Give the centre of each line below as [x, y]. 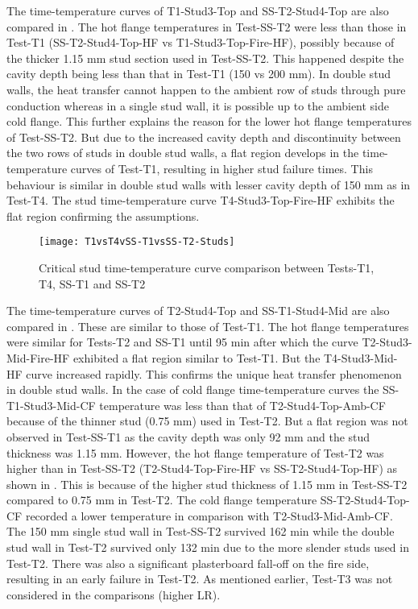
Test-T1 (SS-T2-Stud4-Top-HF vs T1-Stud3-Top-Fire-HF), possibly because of [201, 42]
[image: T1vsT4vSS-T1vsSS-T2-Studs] [137, 242]
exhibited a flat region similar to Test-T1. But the [197, 357]
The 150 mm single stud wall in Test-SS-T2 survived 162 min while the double [201, 531]
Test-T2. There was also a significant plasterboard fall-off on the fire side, [188, 563]
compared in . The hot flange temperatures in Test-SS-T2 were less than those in [207, 26]
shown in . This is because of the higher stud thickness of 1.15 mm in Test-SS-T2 [207, 484]
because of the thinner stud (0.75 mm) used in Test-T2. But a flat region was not [207, 421]
